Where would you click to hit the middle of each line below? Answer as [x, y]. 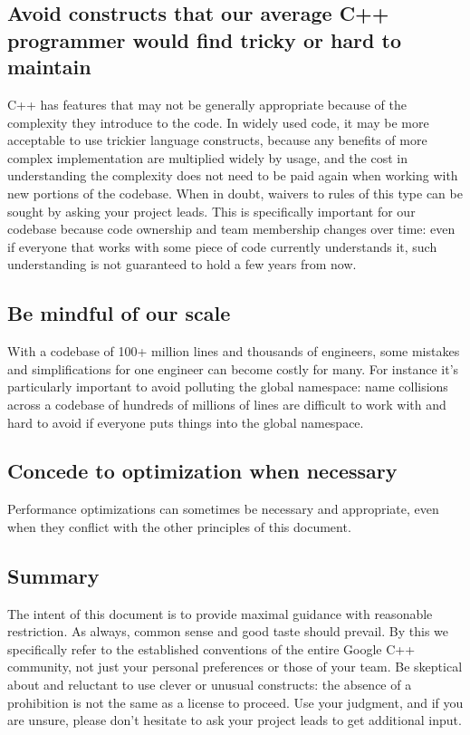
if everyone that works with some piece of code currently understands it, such [222, 246]
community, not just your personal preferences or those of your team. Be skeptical [235, 667]
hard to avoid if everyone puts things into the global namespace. [186, 422]
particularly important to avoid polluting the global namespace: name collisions [228, 387]
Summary [53, 575]
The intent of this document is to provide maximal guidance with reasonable [220, 613]
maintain [49, 67]
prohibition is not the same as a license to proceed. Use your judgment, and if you [235, 702]
